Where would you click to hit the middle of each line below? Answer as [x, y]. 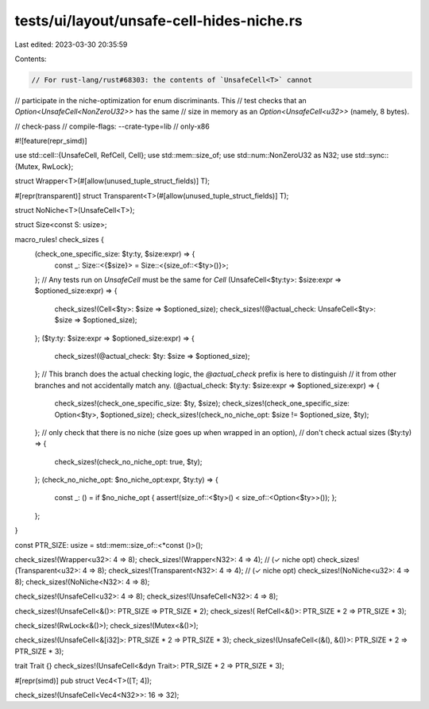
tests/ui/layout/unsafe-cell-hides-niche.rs [158, 21]
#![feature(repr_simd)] [51, 141]
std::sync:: [372, 156]
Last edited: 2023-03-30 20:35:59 [71, 44]
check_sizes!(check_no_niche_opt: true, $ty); [128, 461]
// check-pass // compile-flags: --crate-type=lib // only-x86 [112, 126]
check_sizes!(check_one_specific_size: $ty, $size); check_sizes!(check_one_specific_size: [202, 403]
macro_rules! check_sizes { [60, 239]
